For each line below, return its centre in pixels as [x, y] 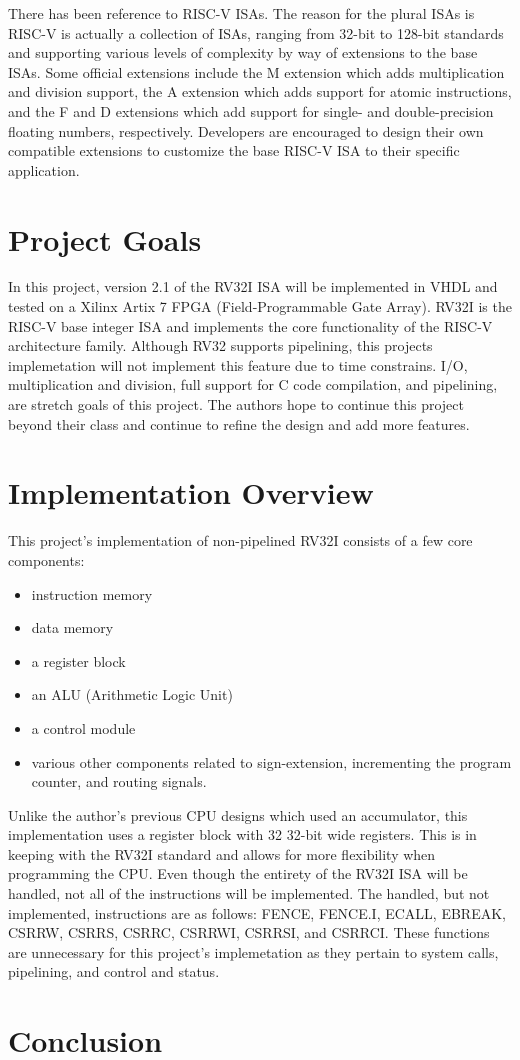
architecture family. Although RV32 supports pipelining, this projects [220, 345]
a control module [83, 727]
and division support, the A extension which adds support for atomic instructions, [260, 91]
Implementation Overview [191, 492]
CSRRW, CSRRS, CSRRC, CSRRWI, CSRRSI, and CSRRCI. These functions [249, 932]
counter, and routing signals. [119, 781]
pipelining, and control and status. [114, 971]
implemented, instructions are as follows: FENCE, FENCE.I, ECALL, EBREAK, [257, 912]
